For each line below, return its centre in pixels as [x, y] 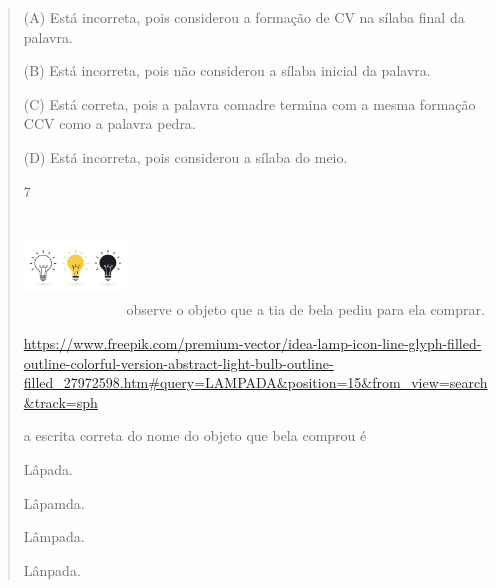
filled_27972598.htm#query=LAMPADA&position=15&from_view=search [255, 382]
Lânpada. [52, 569]
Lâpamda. [54, 502]
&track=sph [60, 401]
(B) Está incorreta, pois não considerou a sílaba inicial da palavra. [227, 70]
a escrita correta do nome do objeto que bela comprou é [195, 435]
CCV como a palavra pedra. [109, 123]
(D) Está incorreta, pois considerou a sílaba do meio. [185, 156]
